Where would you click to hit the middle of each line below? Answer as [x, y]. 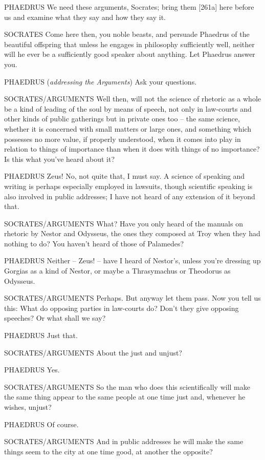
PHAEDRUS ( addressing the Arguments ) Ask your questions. [101, 81]
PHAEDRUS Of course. [41, 424]
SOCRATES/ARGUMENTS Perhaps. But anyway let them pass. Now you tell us [132, 298]
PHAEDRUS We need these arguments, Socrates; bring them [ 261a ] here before [129, 7]
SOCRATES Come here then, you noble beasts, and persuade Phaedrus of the [127, 34]
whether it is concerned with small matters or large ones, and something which [128, 128]
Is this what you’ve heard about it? [60, 159]
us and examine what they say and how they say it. [85, 17]
